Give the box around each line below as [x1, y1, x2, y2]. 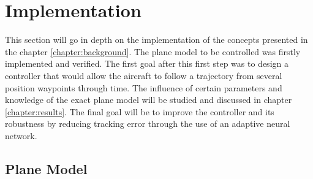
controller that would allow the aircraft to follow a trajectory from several [5, 69, 282, 82]
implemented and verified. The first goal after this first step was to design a [5, 57, 288, 70]
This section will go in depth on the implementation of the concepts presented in [5, 33, 308, 46]
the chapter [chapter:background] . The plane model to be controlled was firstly [5, 45, 301, 58]
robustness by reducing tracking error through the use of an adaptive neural [5, 117, 290, 130]
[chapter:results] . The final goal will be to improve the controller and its [5, 105, 274, 118]
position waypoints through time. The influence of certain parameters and [5, 81, 282, 94]
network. [5, 129, 37, 142]
